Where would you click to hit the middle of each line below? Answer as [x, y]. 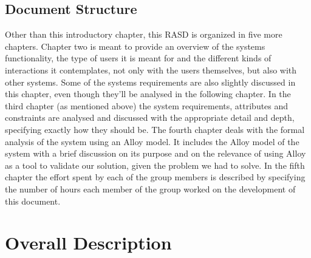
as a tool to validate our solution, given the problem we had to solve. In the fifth [155, 165]
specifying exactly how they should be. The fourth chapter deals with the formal [155, 129]
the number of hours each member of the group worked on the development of [150, 188]
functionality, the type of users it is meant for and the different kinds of [138, 58]
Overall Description [88, 243]
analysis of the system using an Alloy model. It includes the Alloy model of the [152, 141]
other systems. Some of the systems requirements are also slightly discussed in [150, 82]
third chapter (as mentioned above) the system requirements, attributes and [147, 105]
